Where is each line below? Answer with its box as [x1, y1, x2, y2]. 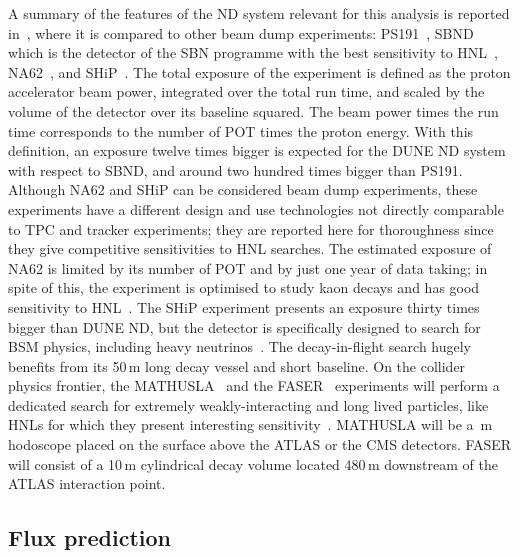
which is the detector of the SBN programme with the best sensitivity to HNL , [8, 42, 499, 63]
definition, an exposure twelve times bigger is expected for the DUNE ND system [8, 140, 506, 161]
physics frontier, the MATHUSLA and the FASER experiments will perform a [8, 375, 500, 396]
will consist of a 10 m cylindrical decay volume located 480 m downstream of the [8, 453, 498, 474]
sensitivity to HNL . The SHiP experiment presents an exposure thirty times [8, 296, 480, 317]
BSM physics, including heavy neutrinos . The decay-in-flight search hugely [8, 336, 472, 357]
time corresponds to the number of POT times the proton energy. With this [8, 120, 474, 141]
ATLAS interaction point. [8, 473, 166, 494]
